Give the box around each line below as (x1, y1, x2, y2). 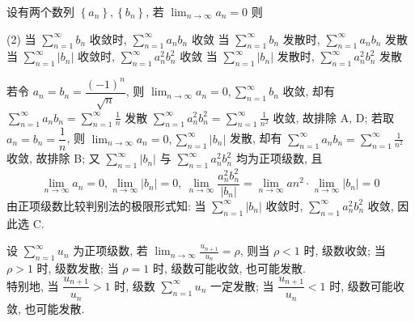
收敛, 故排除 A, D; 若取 (273, 108, 394, 125)
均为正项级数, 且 (235, 150, 323, 167)
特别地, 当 (6, 277, 59, 294)
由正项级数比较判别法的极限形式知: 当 (6, 197, 206, 214)
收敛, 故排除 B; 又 (6, 150, 100, 167)
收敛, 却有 (282, 83, 336, 100)
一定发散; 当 (210, 277, 274, 294)
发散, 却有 (229, 129, 282, 146)
